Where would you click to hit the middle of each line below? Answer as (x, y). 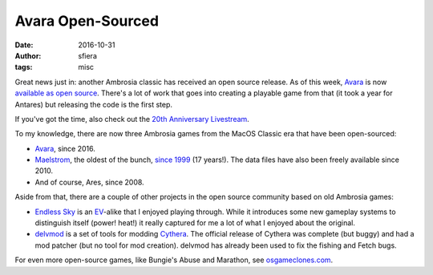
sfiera (88, 55)
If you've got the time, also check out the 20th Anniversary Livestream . (132, 119)
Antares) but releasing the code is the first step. (93, 104)
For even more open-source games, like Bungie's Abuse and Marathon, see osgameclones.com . (174, 260)
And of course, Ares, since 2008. (89, 182)
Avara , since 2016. (65, 148)
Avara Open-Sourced (87, 21)
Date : (24, 45)
